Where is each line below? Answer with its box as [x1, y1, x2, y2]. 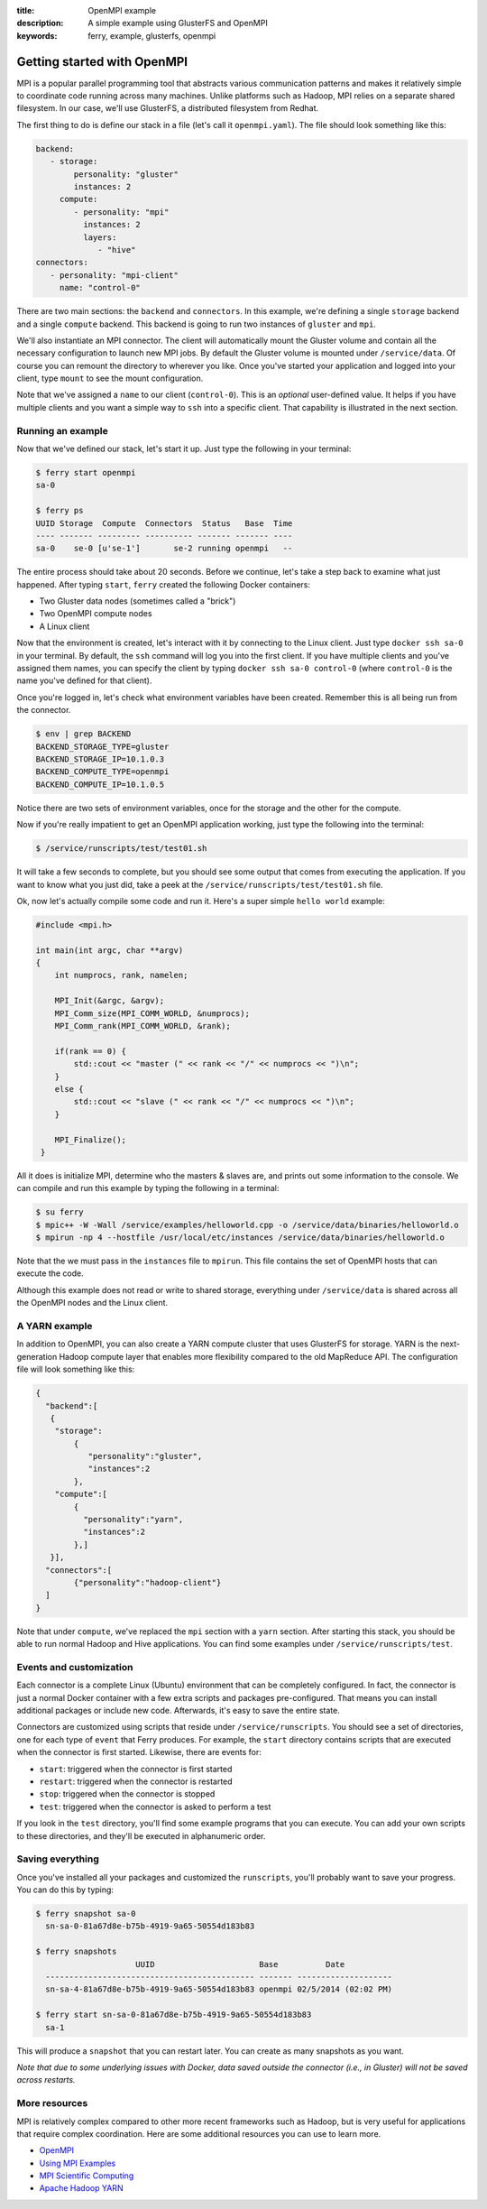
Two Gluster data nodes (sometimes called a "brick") [39, 596, 236, 606]
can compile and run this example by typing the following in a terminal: [16, 1183, 280, 1194]
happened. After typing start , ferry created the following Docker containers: [16, 578, 311, 590]
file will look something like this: [16, 1363, 135, 1375]
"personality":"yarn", [82, 1514, 184, 1525]
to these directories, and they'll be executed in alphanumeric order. [16, 1830, 266, 1841]
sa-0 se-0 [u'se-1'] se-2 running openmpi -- [35, 543, 293, 554]
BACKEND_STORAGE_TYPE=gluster [35, 741, 170, 752]
